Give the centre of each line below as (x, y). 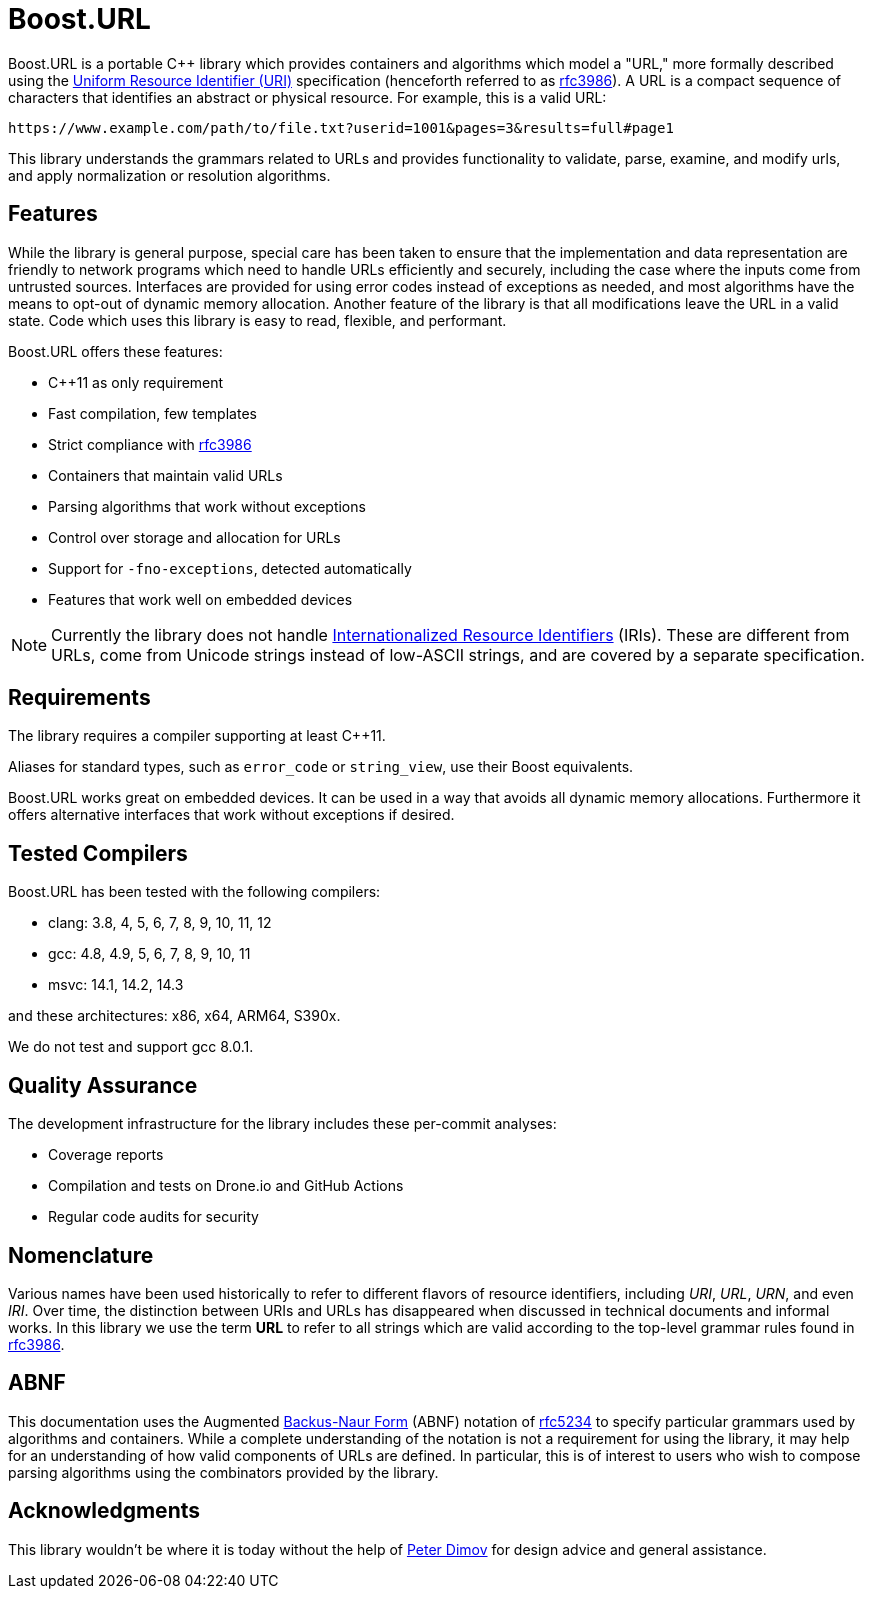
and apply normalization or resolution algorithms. (169, 175)
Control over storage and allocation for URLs (194, 537)
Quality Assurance (103, 1085)
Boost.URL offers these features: (115, 351)
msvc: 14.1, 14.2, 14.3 (116, 985)
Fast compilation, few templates (152, 413)
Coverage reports (106, 1155)
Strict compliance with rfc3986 (150, 444)
